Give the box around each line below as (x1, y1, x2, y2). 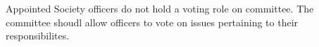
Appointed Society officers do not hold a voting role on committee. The (6, 1, 314, 15)
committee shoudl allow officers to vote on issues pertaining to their (6, 15, 299, 29)
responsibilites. (6, 28, 70, 43)
